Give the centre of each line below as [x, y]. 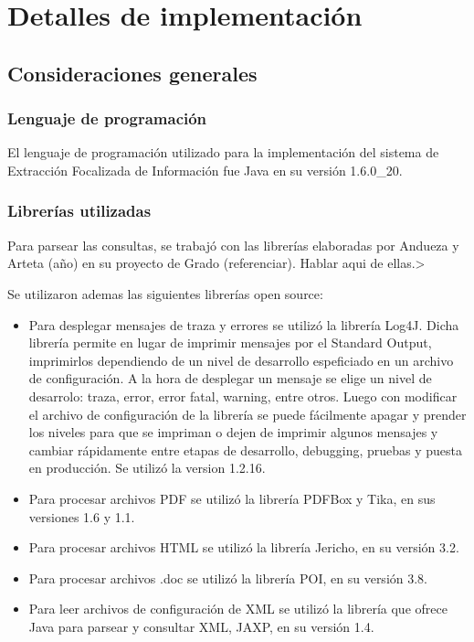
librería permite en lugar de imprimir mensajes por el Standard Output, [230, 342]
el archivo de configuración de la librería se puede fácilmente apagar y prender [248, 414]
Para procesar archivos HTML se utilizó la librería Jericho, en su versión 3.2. [244, 547]
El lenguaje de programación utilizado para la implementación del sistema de [223, 152]
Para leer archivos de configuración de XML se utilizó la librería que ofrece [238, 609]
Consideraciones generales [132, 73]
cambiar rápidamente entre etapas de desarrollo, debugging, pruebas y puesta [246, 449]
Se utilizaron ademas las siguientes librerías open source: [165, 293]
